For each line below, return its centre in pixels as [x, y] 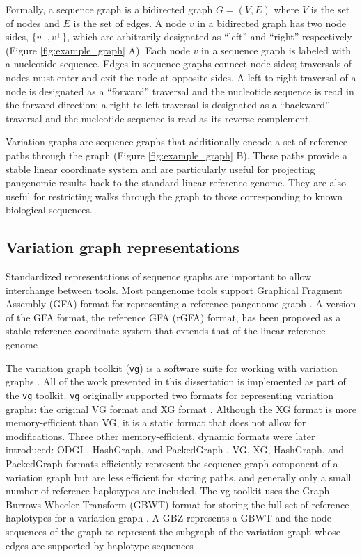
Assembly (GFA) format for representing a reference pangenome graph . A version [181, 304]
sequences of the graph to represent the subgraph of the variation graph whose [173, 531]
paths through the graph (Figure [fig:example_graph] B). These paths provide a [176, 155]
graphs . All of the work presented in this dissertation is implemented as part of [176, 381]
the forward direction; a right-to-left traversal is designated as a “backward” [168, 105]
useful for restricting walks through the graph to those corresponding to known [174, 196]
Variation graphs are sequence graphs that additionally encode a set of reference [176, 142]
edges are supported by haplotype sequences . [103, 545]
